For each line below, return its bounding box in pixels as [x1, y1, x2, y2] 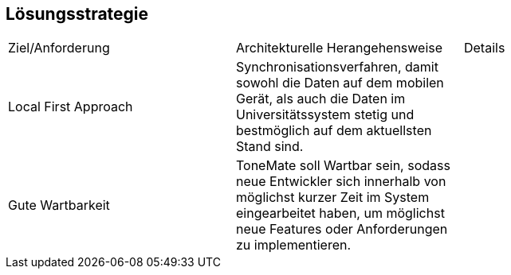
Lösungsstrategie [6, 4, 149, 24]
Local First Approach [8, 99, 133, 115]
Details [463, 40, 505, 56]
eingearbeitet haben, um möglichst [235, 205, 445, 222]
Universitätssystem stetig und [235, 107, 415, 123]
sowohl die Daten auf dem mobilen [235, 75, 444, 91]
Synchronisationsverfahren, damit [235, 59, 438, 76]
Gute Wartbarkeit [8, 197, 110, 214]
